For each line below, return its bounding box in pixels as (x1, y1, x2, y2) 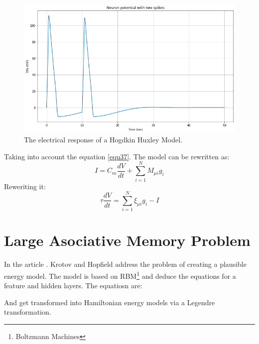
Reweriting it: (4, 181, 46, 191)
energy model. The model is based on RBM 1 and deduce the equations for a (4, 269, 236, 281)
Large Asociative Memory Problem (4, 230, 251, 250)
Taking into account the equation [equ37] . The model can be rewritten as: (4, 151, 230, 161)
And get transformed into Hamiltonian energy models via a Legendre (4, 297, 215, 307)
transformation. (4, 307, 51, 317)
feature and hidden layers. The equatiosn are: (4, 280, 142, 291)
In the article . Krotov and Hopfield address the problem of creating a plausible (4, 259, 247, 269)
